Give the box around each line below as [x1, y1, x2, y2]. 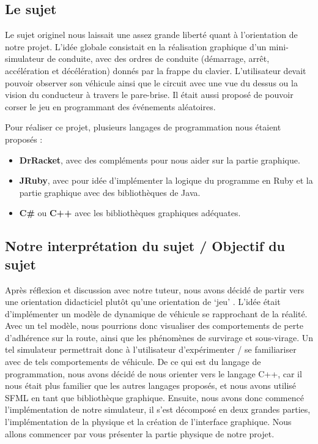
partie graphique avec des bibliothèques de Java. [19, 186, 201, 198]
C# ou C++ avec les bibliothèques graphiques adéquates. [19, 206, 241, 219]
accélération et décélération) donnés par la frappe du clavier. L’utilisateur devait [5, 64, 306, 77]
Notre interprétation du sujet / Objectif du [5, 236, 286, 255]
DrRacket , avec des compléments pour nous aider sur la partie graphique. [19, 153, 300, 166]
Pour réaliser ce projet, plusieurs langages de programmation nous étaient [5, 121, 281, 134]
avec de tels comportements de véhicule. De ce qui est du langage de [5, 355, 261, 368]
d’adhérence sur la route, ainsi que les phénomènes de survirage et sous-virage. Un [5, 331, 313, 344]
